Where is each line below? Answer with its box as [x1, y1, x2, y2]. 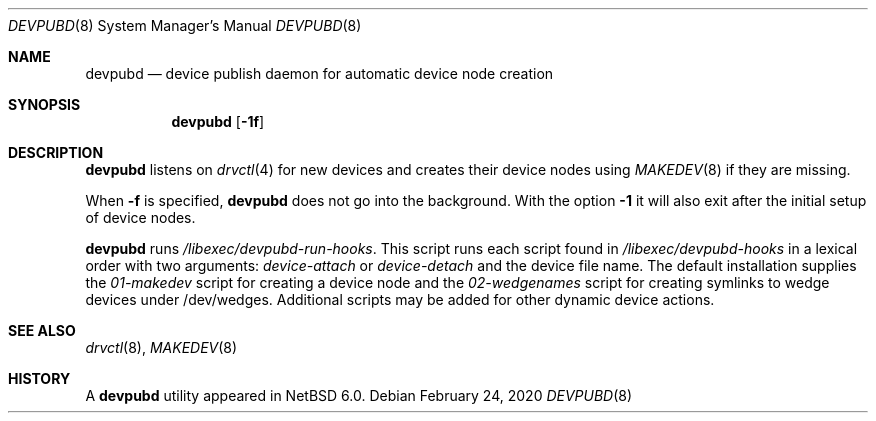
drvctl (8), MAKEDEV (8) [85, 339, 238, 356]
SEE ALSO [8, 322, 76, 339]
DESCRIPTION [8, 144, 104, 161]
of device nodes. [85, 209, 196, 226]
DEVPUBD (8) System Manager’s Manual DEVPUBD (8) [8, 17, 362, 34]
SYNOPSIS [8, 96, 81, 113]
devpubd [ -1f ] [171, 113, 265, 130]
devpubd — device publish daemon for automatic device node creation [85, 65, 554, 82]
